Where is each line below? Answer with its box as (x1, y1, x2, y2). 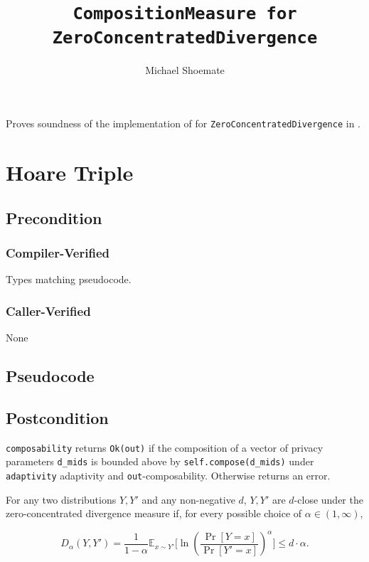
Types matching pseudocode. (6, 272, 132, 287)
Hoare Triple (6, 158, 134, 186)
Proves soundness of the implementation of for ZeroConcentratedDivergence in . (6, 116, 361, 131)
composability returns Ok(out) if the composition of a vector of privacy (6, 440, 323, 455)
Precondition (6, 206, 102, 228)
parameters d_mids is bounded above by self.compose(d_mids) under (6, 454, 314, 469)
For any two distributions (6, 492, 117, 507)
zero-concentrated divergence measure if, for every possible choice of (6, 506, 302, 521)
